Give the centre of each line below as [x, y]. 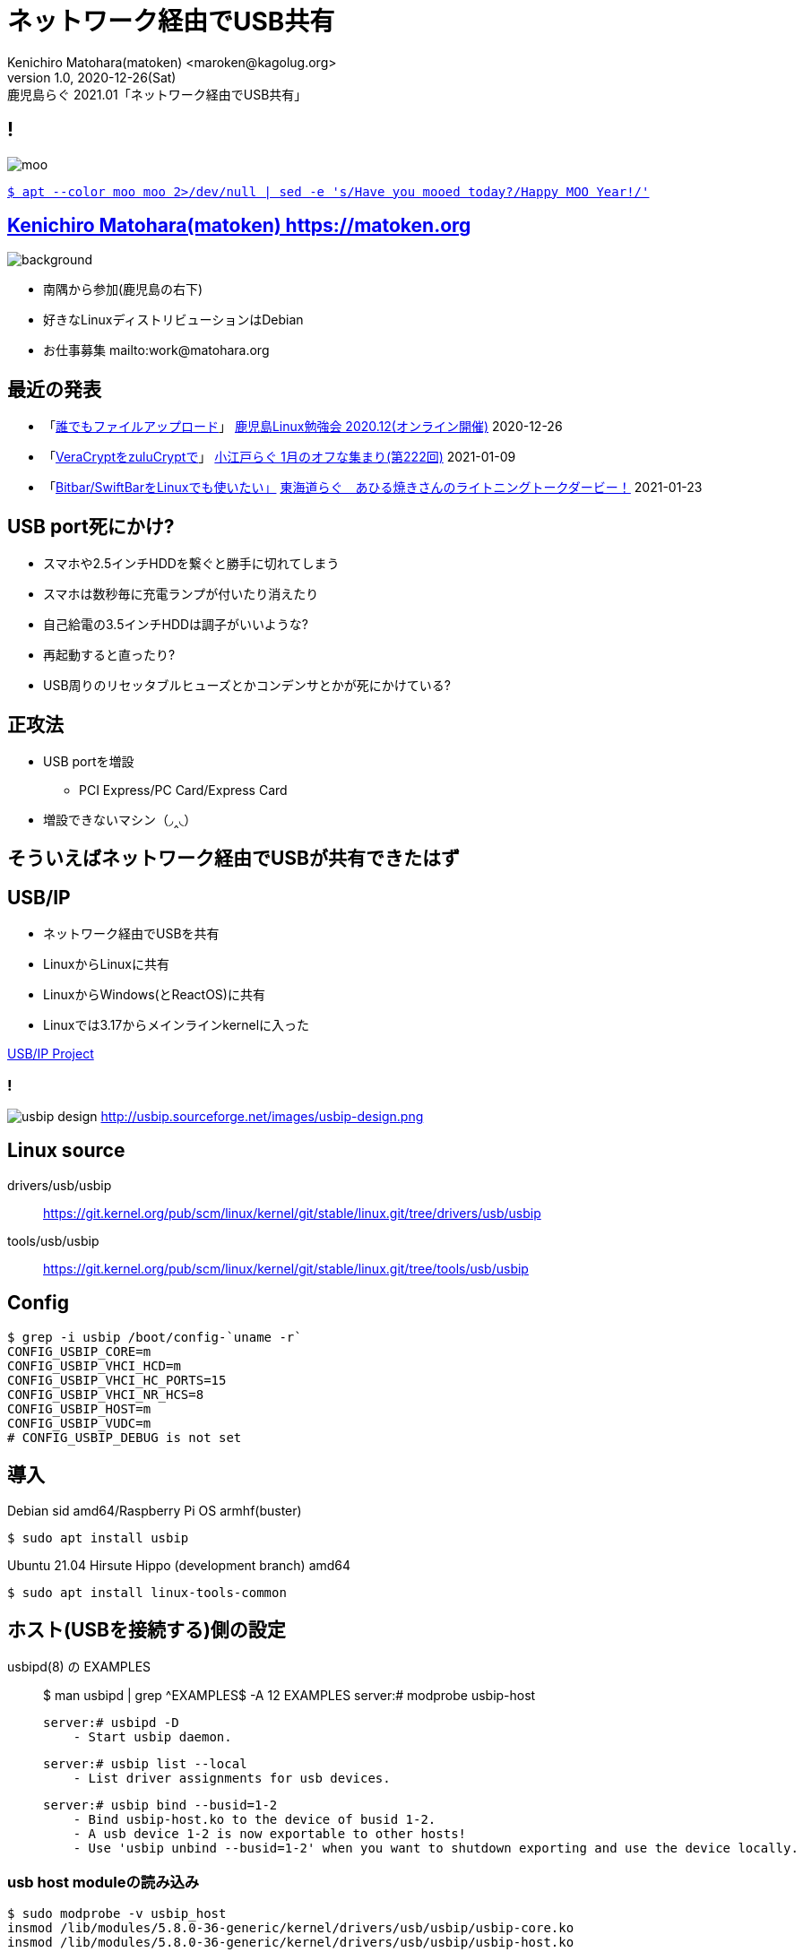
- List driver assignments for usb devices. [232, 1779]
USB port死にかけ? [91, 526]
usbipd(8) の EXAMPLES [79, 1667]
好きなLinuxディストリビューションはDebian [173, 320]
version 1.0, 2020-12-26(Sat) [92, 77]
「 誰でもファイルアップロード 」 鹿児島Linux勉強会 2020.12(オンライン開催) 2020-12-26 [303, 427]
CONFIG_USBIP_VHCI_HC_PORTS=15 [117, 1380]
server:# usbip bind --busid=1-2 [160, 1805]
